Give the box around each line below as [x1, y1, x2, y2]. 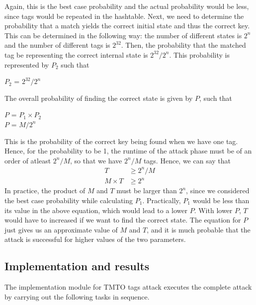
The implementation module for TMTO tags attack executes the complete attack [4, 282, 252, 292]
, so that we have [70, 155, 122, 165]
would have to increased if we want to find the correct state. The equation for [4, 215, 241, 225]
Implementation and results [4, 258, 150, 274]
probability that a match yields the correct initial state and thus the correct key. [4, 20, 250, 31]
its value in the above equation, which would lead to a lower [4, 205, 187, 215]
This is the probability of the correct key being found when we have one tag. [4, 136, 238, 146]
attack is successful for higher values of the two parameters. [4, 234, 186, 244]
